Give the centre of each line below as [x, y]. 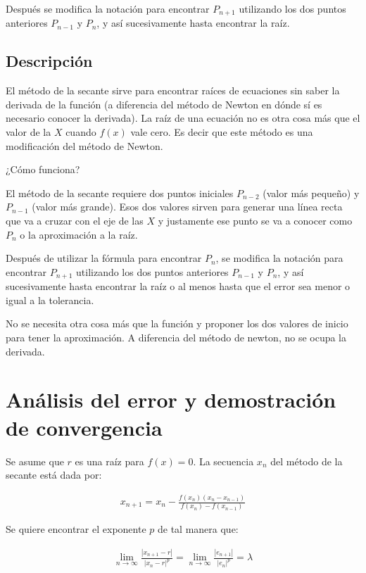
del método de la [307, 461]
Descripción [49, 61]
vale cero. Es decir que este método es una [222, 132]
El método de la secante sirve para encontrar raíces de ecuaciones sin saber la [173, 90]
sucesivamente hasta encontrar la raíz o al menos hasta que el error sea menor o [178, 286]
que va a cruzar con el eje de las [75, 220]
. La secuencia [223, 461]
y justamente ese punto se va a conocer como [255, 220]
